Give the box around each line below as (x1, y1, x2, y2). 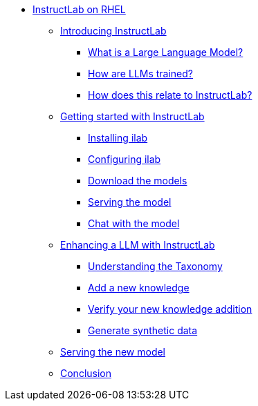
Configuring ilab (88, 153, 161, 165)
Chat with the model (88, 217, 180, 229)
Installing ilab (88, 132, 148, 144)
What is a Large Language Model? (88, 46, 243, 58)
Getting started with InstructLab (60, 110, 205, 122)
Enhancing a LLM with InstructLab (60, 239, 215, 251)
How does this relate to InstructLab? (88, 89, 252, 101)
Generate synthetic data (88, 325, 198, 336)
